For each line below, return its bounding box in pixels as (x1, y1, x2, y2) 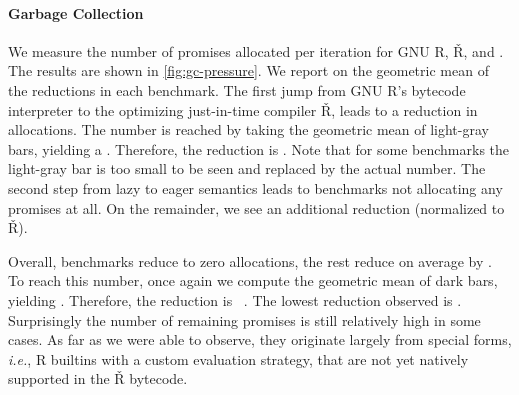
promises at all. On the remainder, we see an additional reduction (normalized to (8, 197, 505, 218)
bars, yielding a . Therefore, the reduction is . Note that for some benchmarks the (8, 138, 510, 159)
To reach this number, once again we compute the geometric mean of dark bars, (8, 270, 498, 291)
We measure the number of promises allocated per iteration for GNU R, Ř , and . (8, 40, 504, 61)
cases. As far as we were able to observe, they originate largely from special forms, (8, 329, 512, 350)
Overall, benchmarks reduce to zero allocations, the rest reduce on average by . (8, 250, 492, 271)
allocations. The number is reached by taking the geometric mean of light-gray (8, 119, 489, 140)
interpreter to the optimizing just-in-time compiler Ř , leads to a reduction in (8, 99, 478, 120)
